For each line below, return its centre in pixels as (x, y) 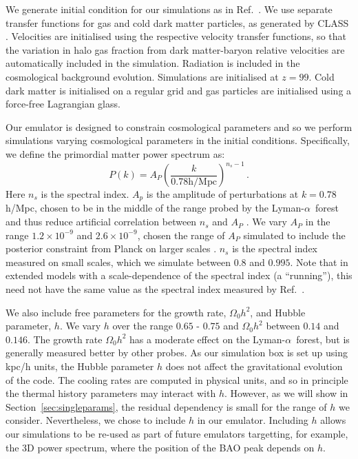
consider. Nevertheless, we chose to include (96, 420)
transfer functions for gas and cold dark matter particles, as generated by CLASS (177, 22)
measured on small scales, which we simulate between (118, 262)
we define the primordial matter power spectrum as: (115, 153)
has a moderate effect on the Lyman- (208, 339)
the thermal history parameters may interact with (111, 393)
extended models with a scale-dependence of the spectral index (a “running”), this (179, 275)
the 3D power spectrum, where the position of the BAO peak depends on (160, 447)
